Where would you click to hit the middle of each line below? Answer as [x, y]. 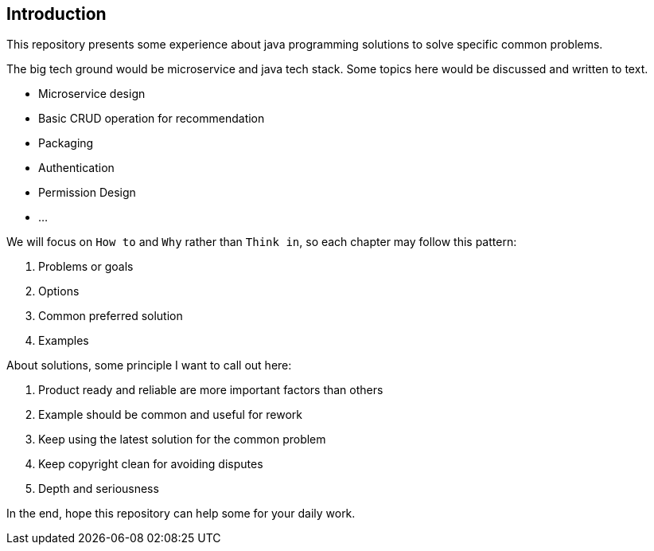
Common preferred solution [111, 316]
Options [59, 291]
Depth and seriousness [99, 489]
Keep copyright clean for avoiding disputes [151, 464]
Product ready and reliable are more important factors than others [211, 390]
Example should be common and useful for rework [171, 415]
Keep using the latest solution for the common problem [182, 440]
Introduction [56, 14]
